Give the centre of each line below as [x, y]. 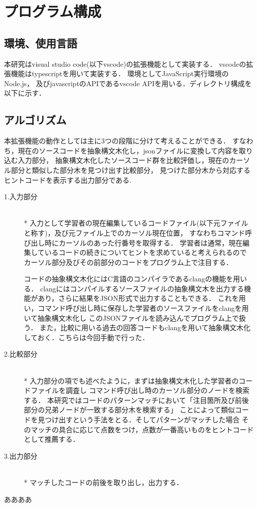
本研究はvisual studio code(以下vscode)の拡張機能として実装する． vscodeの [125, 63]
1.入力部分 [21, 196]
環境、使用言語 [41, 43]
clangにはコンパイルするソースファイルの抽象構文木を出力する [142, 288]
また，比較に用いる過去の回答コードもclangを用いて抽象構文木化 [145, 327]
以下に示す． [25, 93]
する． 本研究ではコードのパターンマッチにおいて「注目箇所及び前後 [136, 400]
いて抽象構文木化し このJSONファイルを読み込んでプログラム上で [131, 317]
